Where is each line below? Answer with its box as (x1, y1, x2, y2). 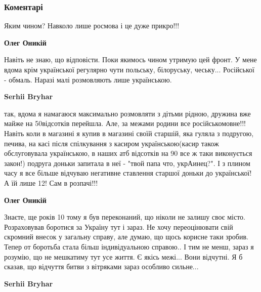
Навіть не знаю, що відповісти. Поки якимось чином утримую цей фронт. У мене (4, 54, 257, 65)
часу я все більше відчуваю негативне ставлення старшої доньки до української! (4, 168, 252, 178)
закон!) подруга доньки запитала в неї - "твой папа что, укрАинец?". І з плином (4, 157, 250, 168)
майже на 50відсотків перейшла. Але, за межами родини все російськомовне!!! (4, 118, 246, 129)
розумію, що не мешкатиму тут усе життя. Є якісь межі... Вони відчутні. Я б (4, 251, 243, 262)
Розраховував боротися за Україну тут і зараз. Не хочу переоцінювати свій (4, 221, 233, 232)
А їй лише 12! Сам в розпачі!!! (4, 177, 98, 188)
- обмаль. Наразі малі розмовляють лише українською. (4, 74, 172, 85)
